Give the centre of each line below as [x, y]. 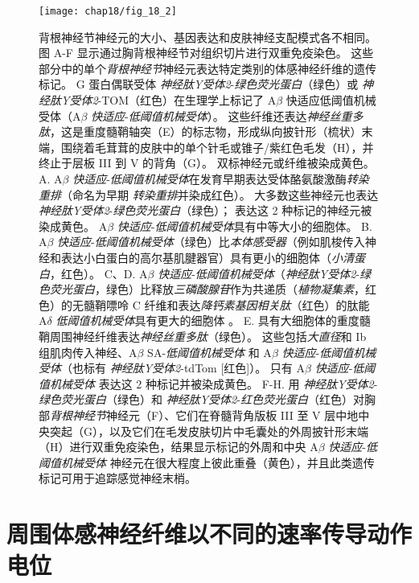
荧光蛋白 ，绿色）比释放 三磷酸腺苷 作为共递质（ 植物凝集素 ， [207, 289]
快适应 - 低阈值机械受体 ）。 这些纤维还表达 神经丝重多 [227, 115]
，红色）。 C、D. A [99, 273]
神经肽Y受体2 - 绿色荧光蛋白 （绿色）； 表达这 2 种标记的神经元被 [205, 210]
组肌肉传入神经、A [88, 352]
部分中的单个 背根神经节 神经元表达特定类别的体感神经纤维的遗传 [207, 68]
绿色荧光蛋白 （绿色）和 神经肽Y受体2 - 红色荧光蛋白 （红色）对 [201, 399]
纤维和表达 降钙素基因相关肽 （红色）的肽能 [257, 304]
